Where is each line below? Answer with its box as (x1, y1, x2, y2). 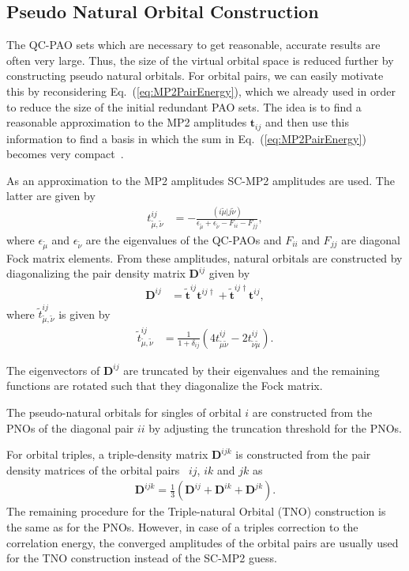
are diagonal (341, 231, 400, 248)
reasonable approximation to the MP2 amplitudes (6, 114, 247, 130)
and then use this (265, 114, 349, 130)
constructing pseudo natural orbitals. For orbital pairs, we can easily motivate (6, 67, 384, 84)
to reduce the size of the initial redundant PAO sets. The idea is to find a (6, 98, 362, 115)
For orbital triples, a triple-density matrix (6, 446, 208, 463)
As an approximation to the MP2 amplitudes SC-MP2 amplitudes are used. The (6, 172, 395, 188)
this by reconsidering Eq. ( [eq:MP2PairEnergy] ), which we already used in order (6, 82, 396, 99)
